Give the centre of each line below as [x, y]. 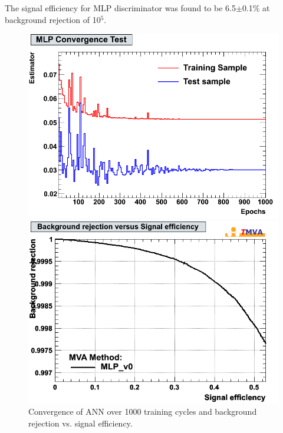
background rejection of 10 [53, 19]
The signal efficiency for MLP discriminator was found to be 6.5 [120, 8]
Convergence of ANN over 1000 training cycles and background [143, 411]
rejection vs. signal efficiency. [80, 423]
